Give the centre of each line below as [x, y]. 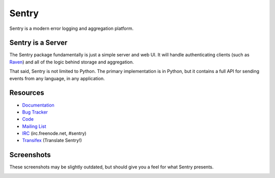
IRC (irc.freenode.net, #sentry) [54, 133]
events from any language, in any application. [57, 78]
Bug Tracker [35, 112]
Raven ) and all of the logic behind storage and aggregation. [72, 62]
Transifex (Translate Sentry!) [52, 140]
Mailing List [34, 126]
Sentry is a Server [38, 43]
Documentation [38, 105]
